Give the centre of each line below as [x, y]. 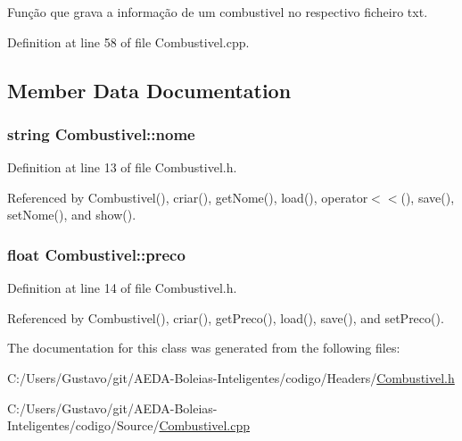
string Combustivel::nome [101, 133]
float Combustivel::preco [96, 254]
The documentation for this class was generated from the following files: [204, 348]
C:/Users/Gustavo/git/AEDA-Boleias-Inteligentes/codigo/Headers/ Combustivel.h [231, 377]
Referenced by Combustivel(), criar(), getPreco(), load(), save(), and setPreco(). [226, 317]
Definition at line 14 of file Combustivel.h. [122, 288]
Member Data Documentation [149, 90]
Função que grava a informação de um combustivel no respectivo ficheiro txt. [218, 12]
